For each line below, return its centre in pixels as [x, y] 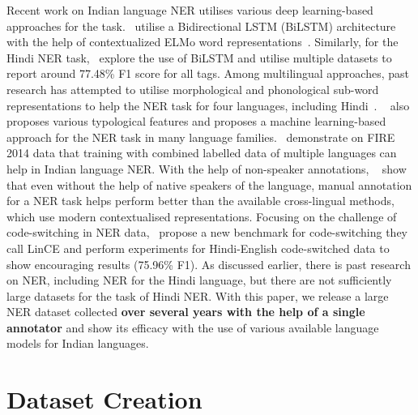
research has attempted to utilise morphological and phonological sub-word [193, 89]
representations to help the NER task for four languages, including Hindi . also [208, 105]
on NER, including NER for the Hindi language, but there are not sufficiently [199, 280]
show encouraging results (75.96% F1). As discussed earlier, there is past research [209, 264]
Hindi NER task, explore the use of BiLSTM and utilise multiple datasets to [199, 57]
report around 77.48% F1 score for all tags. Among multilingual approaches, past [208, 73]
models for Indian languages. [78, 343]
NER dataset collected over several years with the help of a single [186, 312]
